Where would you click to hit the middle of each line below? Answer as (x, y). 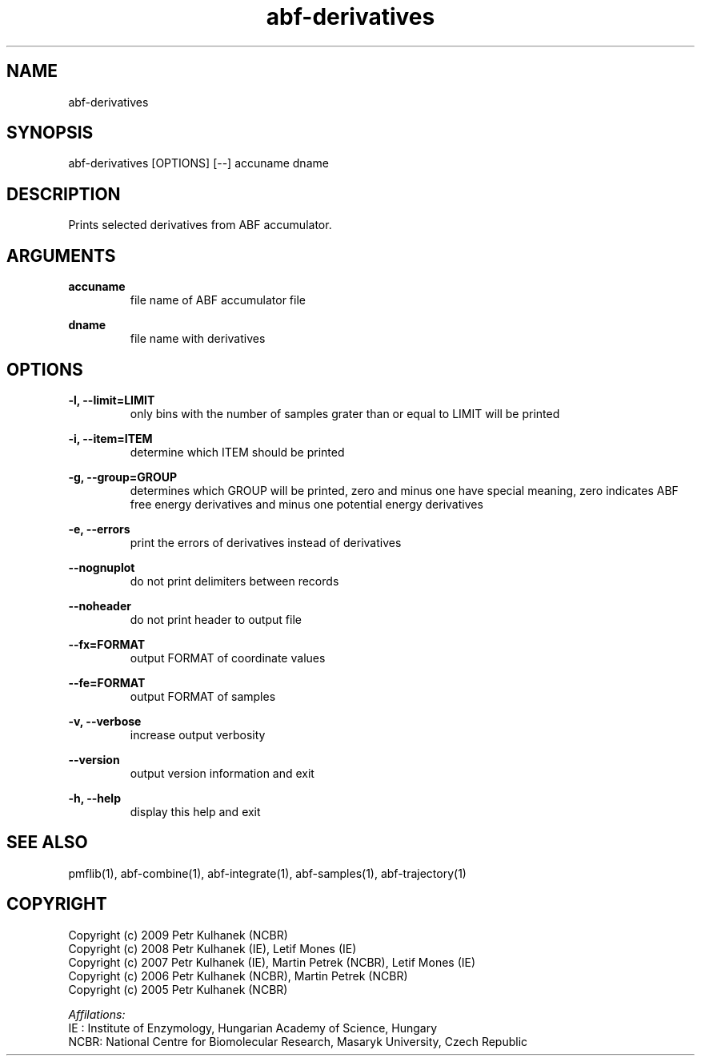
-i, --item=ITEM (110, 438)
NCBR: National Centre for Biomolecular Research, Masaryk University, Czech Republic (298, 1041)
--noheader (100, 605)
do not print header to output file (216, 619)
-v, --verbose (105, 721)
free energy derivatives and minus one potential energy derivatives (306, 504)
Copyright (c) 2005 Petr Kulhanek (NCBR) (178, 989)
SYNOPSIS (50, 133)
